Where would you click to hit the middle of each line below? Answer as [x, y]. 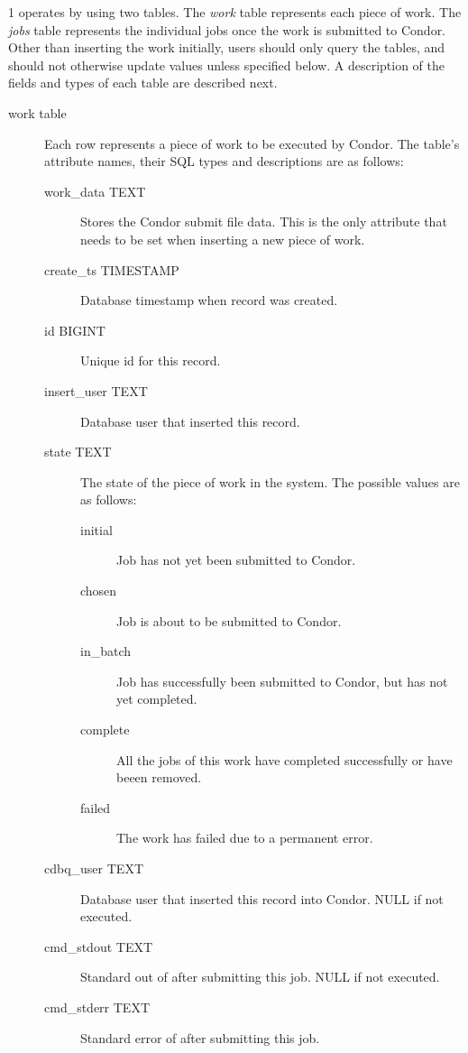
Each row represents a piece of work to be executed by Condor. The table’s [252, 143]
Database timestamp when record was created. [209, 300]
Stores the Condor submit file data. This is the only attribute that [264, 222]
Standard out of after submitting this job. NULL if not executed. [260, 977]
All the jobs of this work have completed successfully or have [284, 759]
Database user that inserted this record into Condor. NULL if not [262, 898]
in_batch [106, 651]
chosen [99, 591]
